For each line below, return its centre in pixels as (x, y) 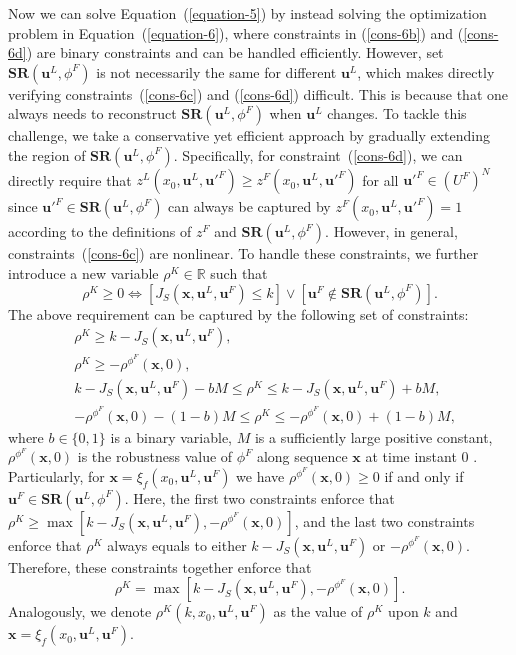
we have (260, 475)
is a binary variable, (171, 436)
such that (239, 273)
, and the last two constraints (384, 520)
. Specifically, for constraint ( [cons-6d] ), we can (318, 154)
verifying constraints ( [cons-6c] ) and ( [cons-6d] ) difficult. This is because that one (258, 93)
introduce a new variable (83, 273)
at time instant (411, 456)
